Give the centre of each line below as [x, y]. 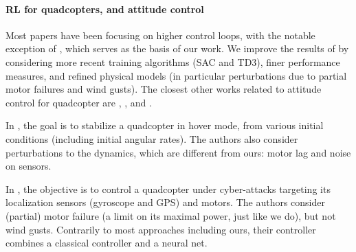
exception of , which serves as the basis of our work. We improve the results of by [177, 48]
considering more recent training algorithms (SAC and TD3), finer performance [173, 61]
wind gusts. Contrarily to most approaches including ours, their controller [161, 229]
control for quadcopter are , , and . [79, 102]
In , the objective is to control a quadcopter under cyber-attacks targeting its [168, 188]
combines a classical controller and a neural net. [107, 243]
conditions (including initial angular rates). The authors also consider [152, 138]
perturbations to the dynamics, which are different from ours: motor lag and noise [178, 152]
